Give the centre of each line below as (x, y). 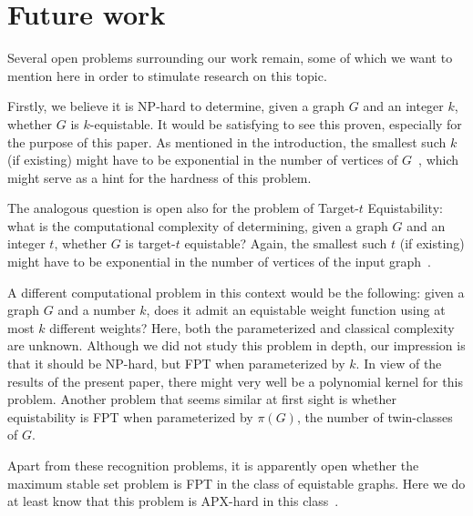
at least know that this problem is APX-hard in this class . (173, 501)
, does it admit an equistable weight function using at (296, 310)
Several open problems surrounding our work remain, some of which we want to (230, 58)
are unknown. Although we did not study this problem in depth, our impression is (236, 345)
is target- (150, 243)
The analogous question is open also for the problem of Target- (183, 208)
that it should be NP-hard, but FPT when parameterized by (176, 364)
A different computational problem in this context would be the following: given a (236, 292)
